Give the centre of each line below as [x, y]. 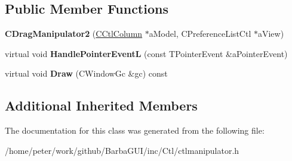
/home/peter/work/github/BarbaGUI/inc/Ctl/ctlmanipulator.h [122, 150]
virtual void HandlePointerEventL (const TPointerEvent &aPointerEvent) [146, 53]
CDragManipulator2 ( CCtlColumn [74, 34]
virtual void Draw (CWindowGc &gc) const [86, 73]
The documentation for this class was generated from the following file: [135, 130]
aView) [271, 34]
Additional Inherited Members [101, 105]
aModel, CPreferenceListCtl [200, 34]
